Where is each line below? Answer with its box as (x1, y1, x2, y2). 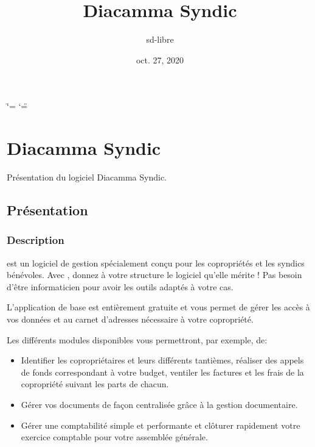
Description (7, 232, 64, 248)
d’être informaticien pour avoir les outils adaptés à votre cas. (7, 280, 234, 293)
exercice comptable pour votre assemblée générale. (21, 431, 208, 443)
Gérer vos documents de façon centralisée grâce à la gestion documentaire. (21, 398, 298, 410)
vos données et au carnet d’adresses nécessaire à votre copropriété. (7, 313, 254, 325)
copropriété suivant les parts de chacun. (21, 377, 169, 390)
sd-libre (146, 33, 174, 46)
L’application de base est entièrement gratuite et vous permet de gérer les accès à (7, 301, 310, 313)
